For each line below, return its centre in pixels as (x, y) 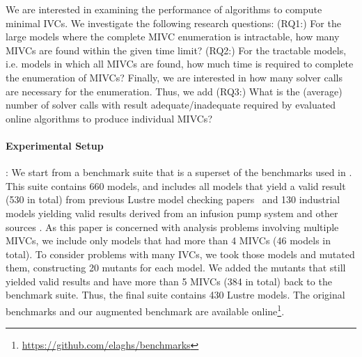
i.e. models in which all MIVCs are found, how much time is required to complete (180, 64)
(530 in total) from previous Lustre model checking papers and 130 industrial (173, 199)
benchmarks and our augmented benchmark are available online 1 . (145, 310)
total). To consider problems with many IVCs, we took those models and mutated (180, 254)
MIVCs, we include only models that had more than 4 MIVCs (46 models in (168, 240)
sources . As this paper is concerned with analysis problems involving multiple (172, 227)
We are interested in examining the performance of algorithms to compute (164, 9)
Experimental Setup (55, 145)
